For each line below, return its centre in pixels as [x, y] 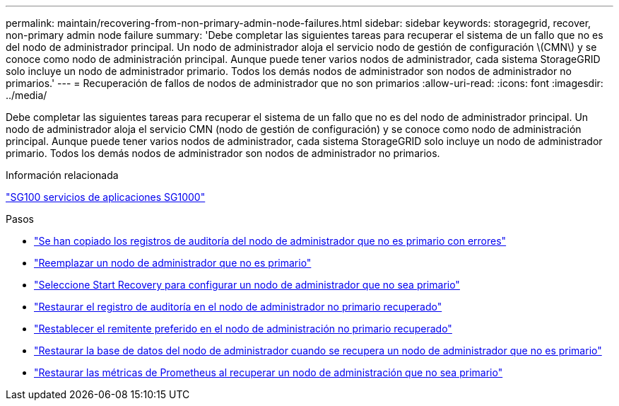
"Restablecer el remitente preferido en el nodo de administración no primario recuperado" [243, 329]
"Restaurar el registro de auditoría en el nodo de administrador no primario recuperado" [238, 307]
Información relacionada [62, 175]
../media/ [26, 95]
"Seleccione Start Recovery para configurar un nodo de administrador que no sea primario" [247, 285]
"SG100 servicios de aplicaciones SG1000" [106, 197]
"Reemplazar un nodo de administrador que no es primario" [173, 263]
